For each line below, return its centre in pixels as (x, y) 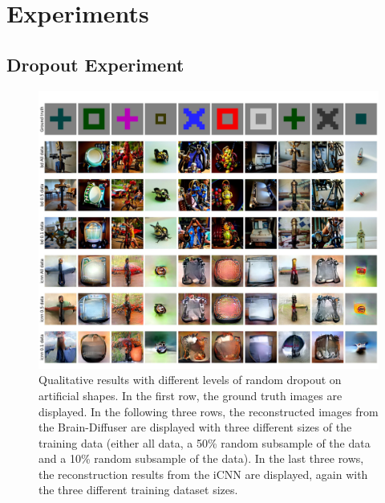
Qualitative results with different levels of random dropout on (190, 380)
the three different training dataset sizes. (138, 490)
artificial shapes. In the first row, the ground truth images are (190, 395)
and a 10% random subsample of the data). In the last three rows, (201, 458)
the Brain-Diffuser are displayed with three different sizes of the (195, 427)
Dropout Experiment (95, 64)
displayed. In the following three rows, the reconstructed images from (209, 411)
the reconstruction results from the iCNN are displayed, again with (203, 474)
